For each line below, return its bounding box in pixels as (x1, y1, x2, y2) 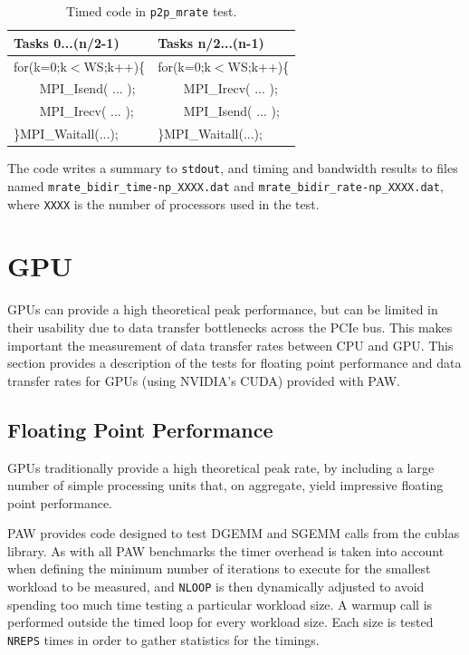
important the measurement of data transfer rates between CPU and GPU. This (7, 335, 454, 354)
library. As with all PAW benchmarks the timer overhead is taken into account (7, 541, 445, 560)
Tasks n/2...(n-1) (158, 33, 264, 52)
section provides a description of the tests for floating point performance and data (7, 353, 462, 372)
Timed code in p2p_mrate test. (65, 2, 237, 20)
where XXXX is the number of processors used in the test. (7, 194, 320, 213)
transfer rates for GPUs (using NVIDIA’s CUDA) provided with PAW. (7, 371, 400, 390)
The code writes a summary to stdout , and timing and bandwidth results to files (7, 159, 458, 178)
